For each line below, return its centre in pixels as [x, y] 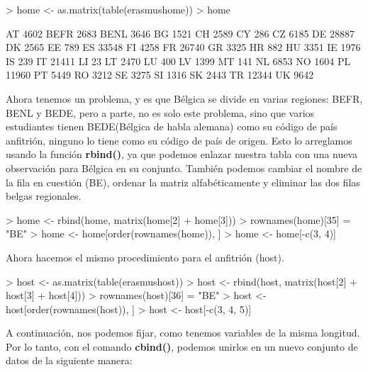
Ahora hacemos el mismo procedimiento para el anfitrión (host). [145, 257]
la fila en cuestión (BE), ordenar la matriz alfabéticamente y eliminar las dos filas [183, 182]
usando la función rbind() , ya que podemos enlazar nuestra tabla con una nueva [182, 154]
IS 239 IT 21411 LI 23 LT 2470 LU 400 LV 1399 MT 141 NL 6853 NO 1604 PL [178, 61]
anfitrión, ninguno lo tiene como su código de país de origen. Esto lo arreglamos [179, 140]
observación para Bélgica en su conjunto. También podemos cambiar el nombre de [184, 168]
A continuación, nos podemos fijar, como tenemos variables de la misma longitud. [183, 333]
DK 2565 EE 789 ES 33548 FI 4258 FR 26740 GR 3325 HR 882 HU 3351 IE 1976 [183, 47]
